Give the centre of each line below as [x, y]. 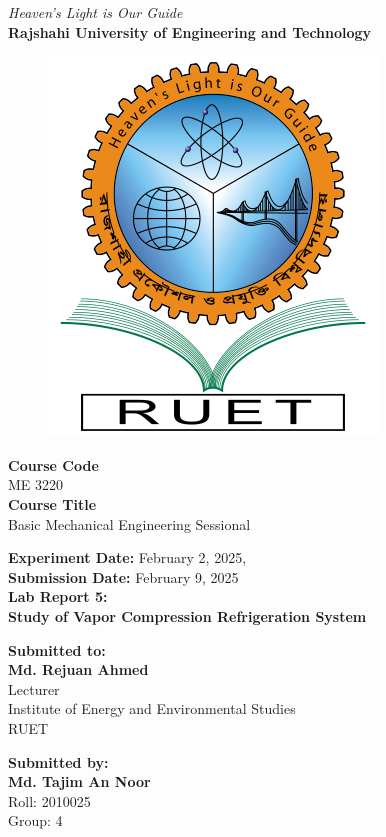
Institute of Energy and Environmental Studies [152, 708]
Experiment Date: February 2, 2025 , [127, 557]
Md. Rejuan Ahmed [78, 669]
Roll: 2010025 [49, 800]
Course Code [53, 464]
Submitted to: [57, 649]
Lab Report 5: [58, 596]
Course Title [52, 503]
